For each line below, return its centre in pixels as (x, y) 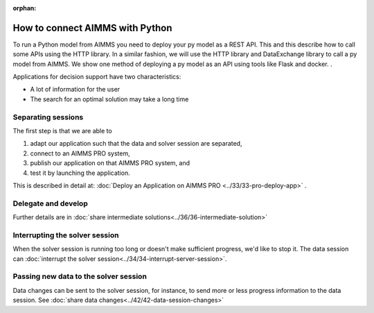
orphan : (25, 8)
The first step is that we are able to (62, 131)
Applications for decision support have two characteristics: (97, 77)
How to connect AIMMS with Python (92, 28)
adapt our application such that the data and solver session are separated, (136, 144)
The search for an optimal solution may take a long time (109, 99)
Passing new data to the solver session (80, 276)
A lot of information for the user (75, 90)
